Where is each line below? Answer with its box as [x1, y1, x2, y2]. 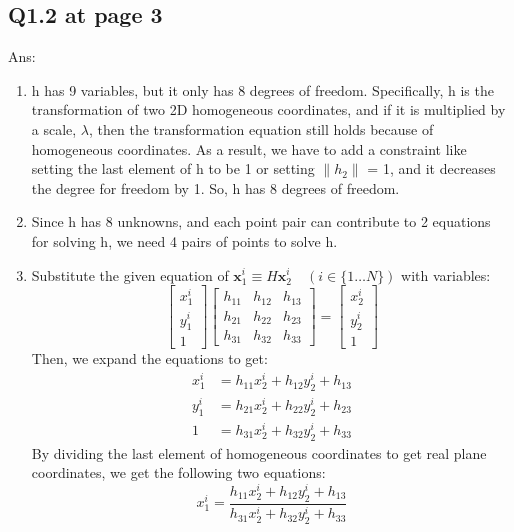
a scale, [31, 118, 77, 139]
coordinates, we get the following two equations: [31, 462, 326, 483]
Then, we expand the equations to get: [31, 348, 268, 369]
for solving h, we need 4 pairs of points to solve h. [31, 230, 338, 251]
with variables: [401, 264, 491, 285]
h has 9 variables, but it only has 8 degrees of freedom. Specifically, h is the [31, 79, 494, 100]
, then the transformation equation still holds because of [89, 118, 434, 139]
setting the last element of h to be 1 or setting [31, 158, 315, 179]
